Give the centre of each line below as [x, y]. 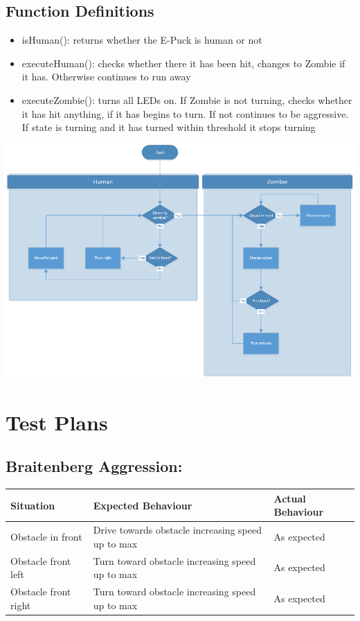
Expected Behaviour [143, 505]
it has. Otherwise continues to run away [106, 77]
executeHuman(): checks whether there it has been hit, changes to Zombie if [183, 63]
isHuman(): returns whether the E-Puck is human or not [142, 40]
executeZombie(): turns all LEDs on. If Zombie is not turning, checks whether [187, 99]
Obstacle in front [46, 537]
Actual [290, 498]
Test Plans [57, 422]
